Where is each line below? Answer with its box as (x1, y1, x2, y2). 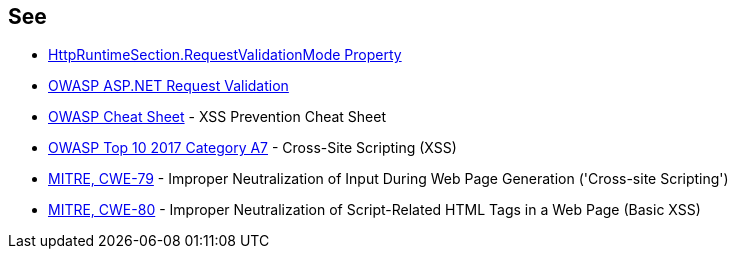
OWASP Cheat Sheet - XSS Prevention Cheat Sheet (48, 108, 387, 126)
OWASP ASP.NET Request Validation (48, 77, 289, 95)
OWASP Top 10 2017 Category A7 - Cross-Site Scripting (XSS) (48, 139, 457, 157)
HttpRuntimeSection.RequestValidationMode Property (48, 46, 402, 64)
